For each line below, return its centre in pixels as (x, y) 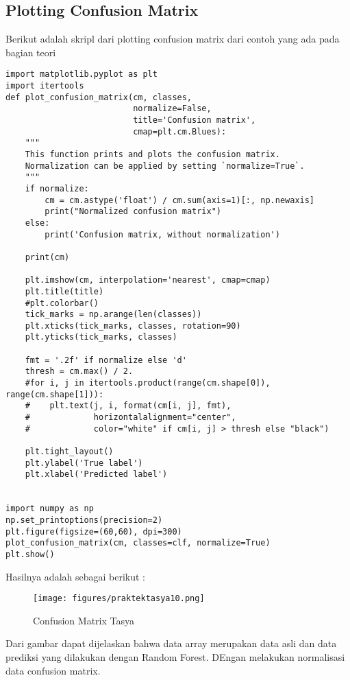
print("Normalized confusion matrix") (133, 212)
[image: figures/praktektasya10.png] (119, 599)
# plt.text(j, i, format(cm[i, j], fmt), (128, 406)
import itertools (45, 86)
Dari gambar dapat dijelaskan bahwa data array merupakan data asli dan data (171, 643)
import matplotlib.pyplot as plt (82, 74)
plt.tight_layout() (69, 452)
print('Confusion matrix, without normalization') (162, 234)
